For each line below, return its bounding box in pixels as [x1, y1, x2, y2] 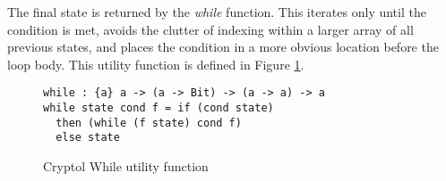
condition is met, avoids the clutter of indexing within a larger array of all [7, 20, 414, 38]
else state [56, 131, 120, 144]
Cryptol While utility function [43, 157, 209, 175]
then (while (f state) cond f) [56, 116, 242, 129]
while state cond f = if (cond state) [43, 102, 274, 115]
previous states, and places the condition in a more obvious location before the [7, 37, 439, 56]
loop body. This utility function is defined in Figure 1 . [7, 54, 304, 73]
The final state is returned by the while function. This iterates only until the [7, 3, 426, 21]
